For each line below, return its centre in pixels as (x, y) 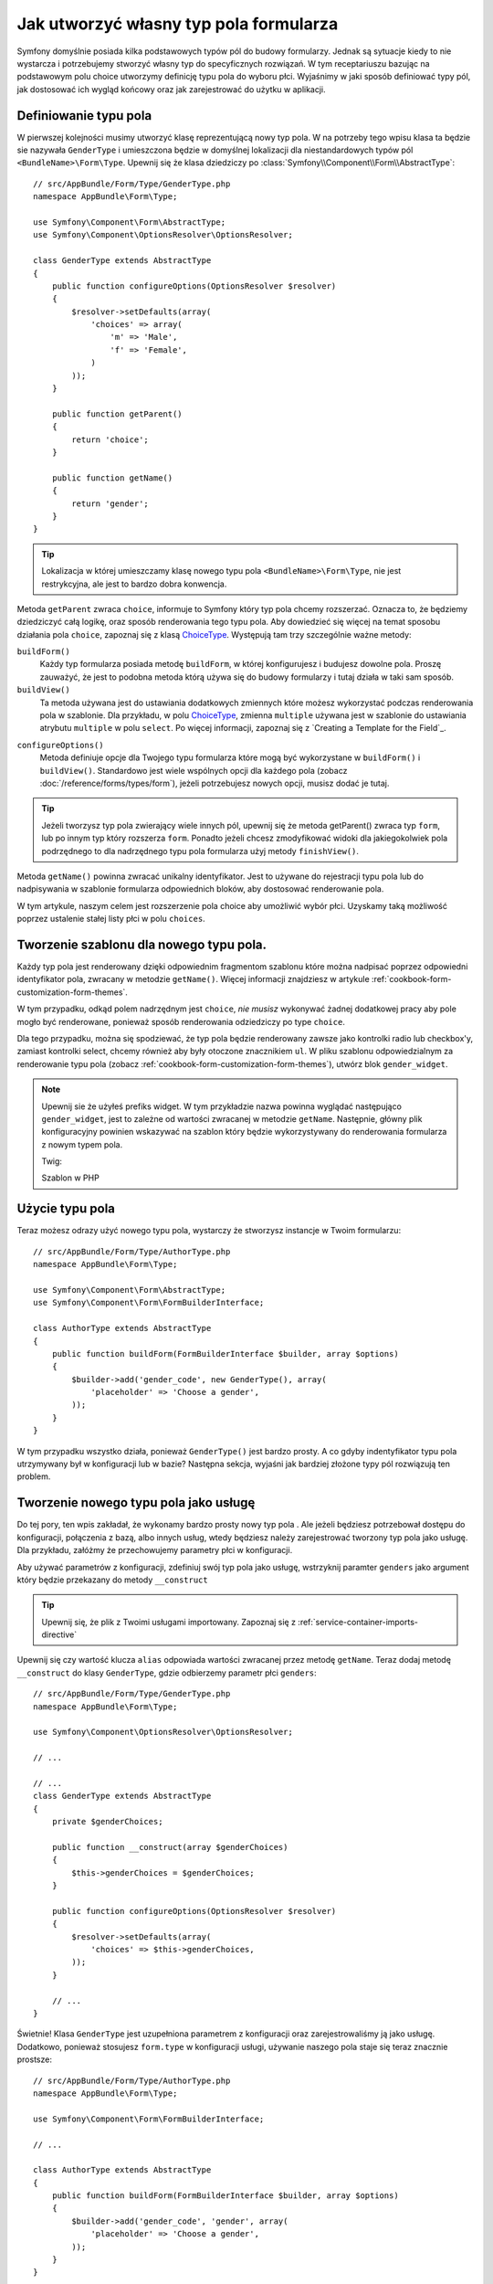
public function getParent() (117, 414)
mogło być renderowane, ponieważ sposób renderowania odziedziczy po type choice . (181, 1021)
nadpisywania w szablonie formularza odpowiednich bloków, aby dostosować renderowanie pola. (200, 889)
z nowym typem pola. (82, 1144)
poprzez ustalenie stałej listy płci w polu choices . (111, 919)
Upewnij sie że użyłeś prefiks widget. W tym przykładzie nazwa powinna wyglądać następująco (221, 1106)
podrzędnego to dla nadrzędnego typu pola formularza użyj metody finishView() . (200, 851)
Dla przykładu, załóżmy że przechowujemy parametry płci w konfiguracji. (155, 1550)
